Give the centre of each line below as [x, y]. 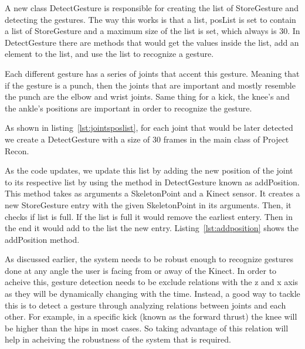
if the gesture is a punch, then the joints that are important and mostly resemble [150, 85]
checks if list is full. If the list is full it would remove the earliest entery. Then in [149, 216]
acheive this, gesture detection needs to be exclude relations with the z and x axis [152, 282]
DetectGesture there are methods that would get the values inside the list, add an [152, 42]
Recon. [17, 150]
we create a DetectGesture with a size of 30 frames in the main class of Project [147, 139]
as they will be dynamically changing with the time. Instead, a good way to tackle [152, 294]
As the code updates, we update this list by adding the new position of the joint [149, 170]
